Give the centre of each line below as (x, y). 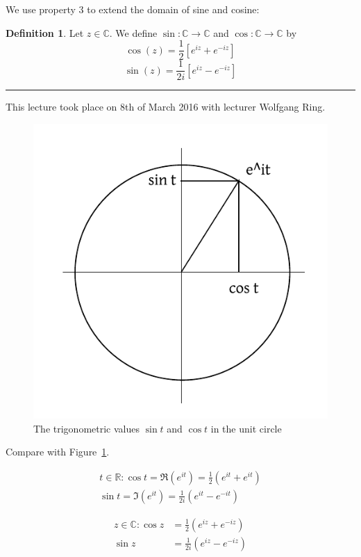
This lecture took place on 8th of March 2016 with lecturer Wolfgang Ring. (166, 107)
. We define (133, 32)
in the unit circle (246, 428)
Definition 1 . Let (45, 32)
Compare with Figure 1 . (58, 452)
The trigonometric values (86, 428)
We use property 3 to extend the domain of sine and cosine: (133, 9)
